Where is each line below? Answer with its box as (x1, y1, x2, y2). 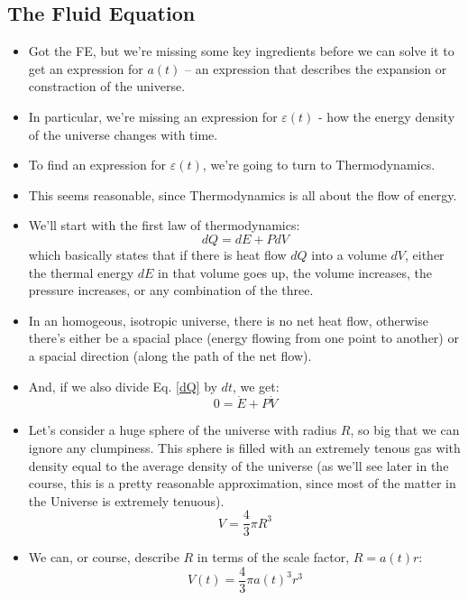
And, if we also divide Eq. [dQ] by (28, 376, 217, 395)
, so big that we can (350, 420, 460, 439)
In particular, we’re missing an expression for (28, 106, 278, 125)
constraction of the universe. (28, 77, 186, 96)
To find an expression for (28, 155, 167, 174)
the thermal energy (28, 263, 134, 282)
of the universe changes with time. (28, 125, 218, 143)
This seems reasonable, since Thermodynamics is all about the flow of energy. (28, 185, 457, 204)
